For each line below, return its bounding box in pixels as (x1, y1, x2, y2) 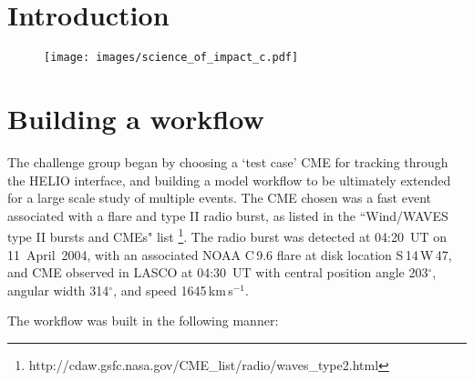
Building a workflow (7, 99, 264, 136)
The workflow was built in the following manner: (7, 311, 279, 330)
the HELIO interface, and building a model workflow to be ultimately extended (7, 170, 451, 189)
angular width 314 (7, 280, 109, 299)
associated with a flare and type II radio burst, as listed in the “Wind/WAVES (7, 206, 448, 225)
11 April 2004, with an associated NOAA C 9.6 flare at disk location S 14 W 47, (7, 245, 452, 264)
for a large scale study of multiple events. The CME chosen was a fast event (7, 188, 431, 207)
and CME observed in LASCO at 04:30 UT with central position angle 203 (7, 263, 428, 282)
